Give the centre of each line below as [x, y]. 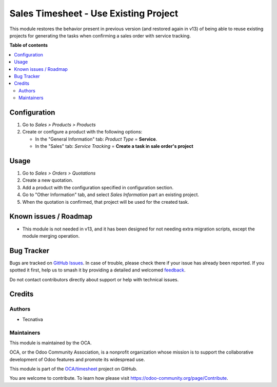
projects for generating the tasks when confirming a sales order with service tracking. [100, 35]
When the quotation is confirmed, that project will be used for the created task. [106, 202]
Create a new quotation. [48, 180]
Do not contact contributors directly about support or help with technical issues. [94, 279]
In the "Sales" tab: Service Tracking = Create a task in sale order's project [114, 146]
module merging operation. [51, 236]
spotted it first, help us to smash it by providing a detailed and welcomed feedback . [97, 270]
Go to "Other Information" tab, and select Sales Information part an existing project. [111, 195]
